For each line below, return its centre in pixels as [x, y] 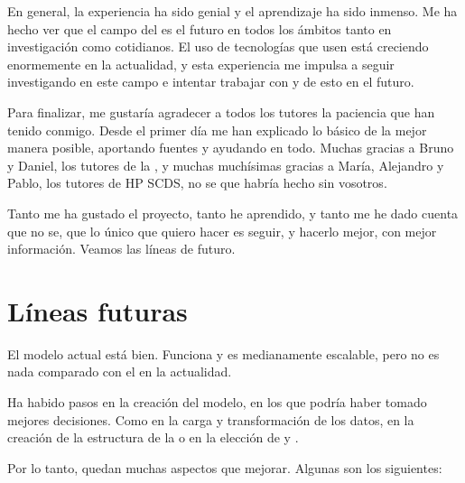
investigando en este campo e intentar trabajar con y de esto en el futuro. [211, 82]
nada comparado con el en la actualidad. [120, 372]
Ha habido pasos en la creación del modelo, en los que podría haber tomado [217, 402]
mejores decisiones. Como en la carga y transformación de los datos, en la [211, 419]
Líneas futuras [98, 310]
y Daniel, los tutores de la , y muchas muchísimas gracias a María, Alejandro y [226, 165]
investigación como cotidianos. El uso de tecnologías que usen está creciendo [218, 46]
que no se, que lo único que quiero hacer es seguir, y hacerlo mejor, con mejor [222, 231]
